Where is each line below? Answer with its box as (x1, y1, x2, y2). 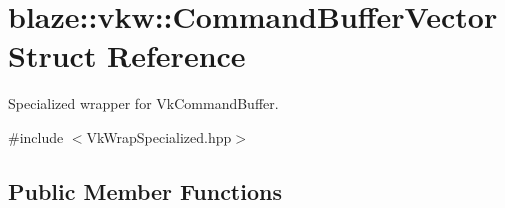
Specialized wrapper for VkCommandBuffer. (8, 93, 279, 114)
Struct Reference (8, 35, 246, 76)
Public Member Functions (8, 175, 282, 206)
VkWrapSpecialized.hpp (86, 126, 232, 147)
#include (8, 126, 64, 147)
